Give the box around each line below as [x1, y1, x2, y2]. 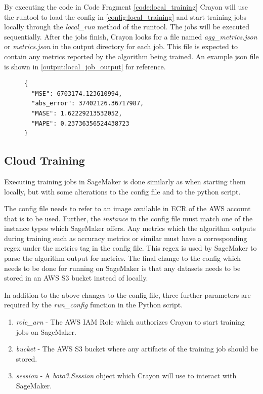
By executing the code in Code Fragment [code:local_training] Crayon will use [4, 2, 248, 12]
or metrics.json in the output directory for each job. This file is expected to [4, 41, 238, 52]
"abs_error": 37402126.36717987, [31, 100, 144, 107]
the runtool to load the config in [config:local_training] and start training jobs [4, 11, 247, 22]
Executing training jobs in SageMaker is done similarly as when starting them [4, 176, 246, 186]
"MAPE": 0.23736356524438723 [31, 120, 129, 127]
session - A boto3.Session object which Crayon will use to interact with [16, 370, 237, 381]
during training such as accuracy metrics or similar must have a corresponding [4, 232, 247, 243]
